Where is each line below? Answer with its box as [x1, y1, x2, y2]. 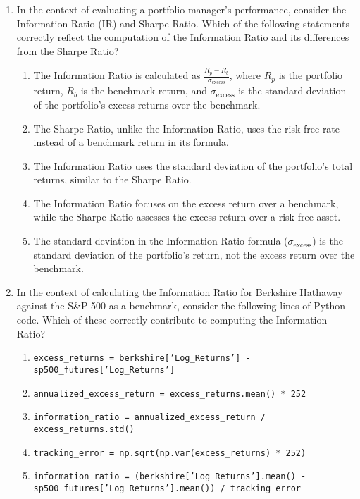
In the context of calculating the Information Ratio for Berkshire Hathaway [16, 284, 343, 299]
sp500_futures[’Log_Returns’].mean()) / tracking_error [33, 483, 302, 493]
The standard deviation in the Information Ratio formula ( [33, 233, 288, 248]
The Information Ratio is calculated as [33, 68, 201, 82]
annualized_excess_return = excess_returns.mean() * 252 [33, 388, 306, 399]
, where [229, 68, 261, 82]
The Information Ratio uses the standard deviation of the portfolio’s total [33, 158, 353, 173]
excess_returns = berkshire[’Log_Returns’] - [33, 353, 251, 364]
